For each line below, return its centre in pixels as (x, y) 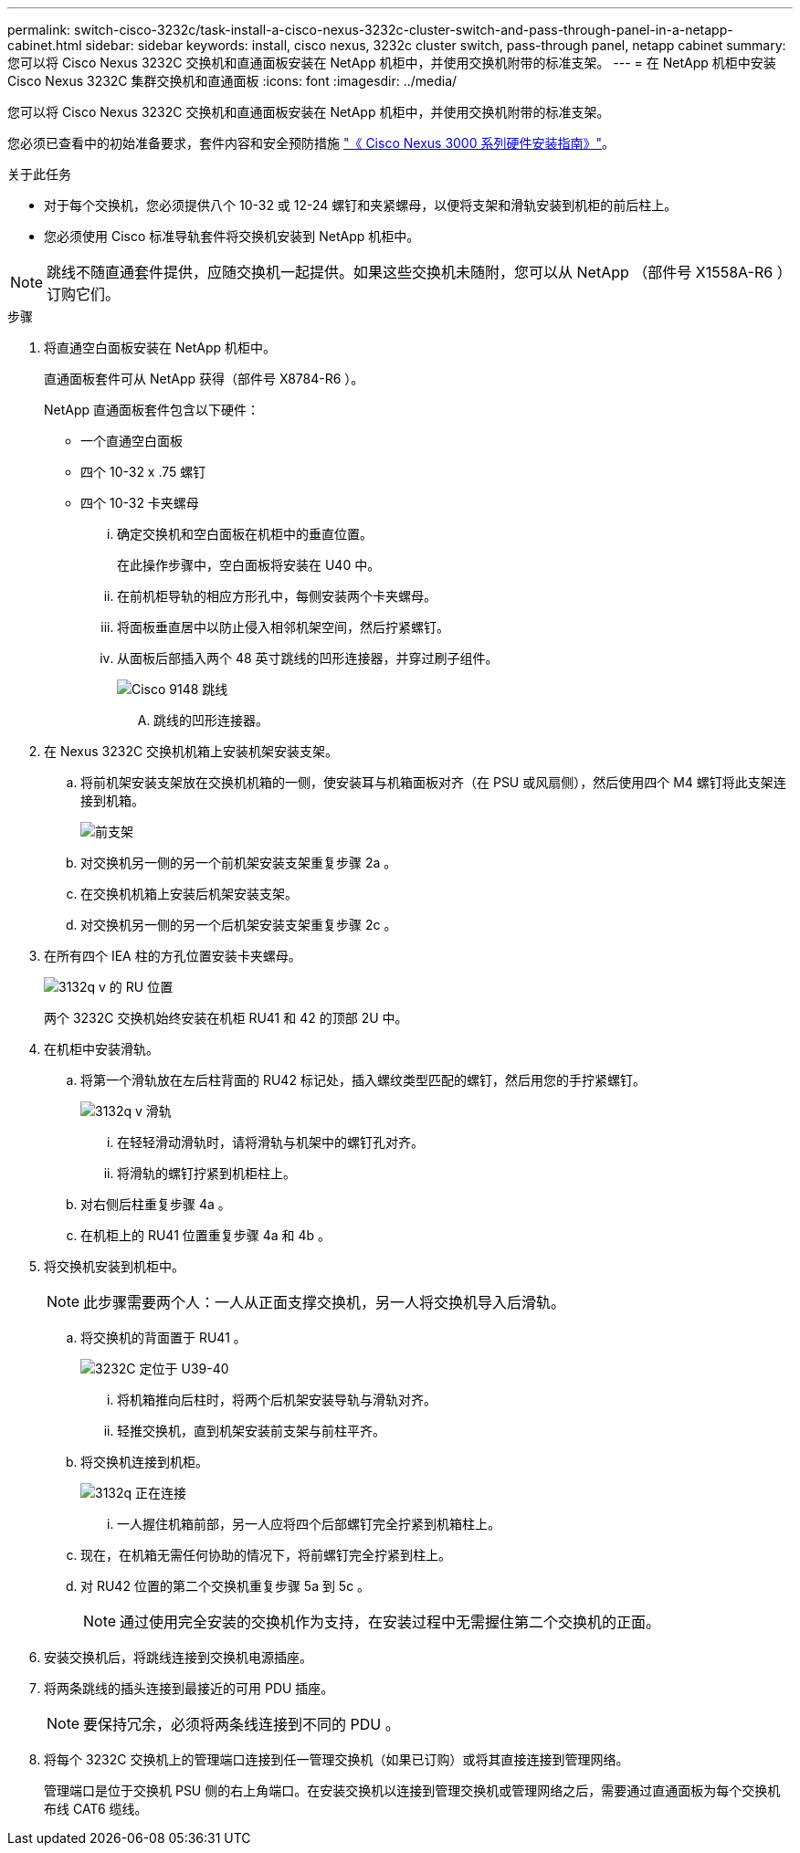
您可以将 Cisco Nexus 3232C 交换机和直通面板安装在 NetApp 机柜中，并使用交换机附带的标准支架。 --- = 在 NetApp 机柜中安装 (392, 63)
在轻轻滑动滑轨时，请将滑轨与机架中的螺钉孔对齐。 (270, 1142)
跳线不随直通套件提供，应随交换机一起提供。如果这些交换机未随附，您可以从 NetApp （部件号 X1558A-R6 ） (416, 272)
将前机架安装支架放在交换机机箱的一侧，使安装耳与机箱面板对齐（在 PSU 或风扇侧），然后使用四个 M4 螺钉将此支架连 (433, 782)
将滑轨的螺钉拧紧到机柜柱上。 (206, 1173)
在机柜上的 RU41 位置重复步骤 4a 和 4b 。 (206, 1235)
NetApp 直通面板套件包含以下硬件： (152, 410)
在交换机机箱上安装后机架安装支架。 (189, 894)
